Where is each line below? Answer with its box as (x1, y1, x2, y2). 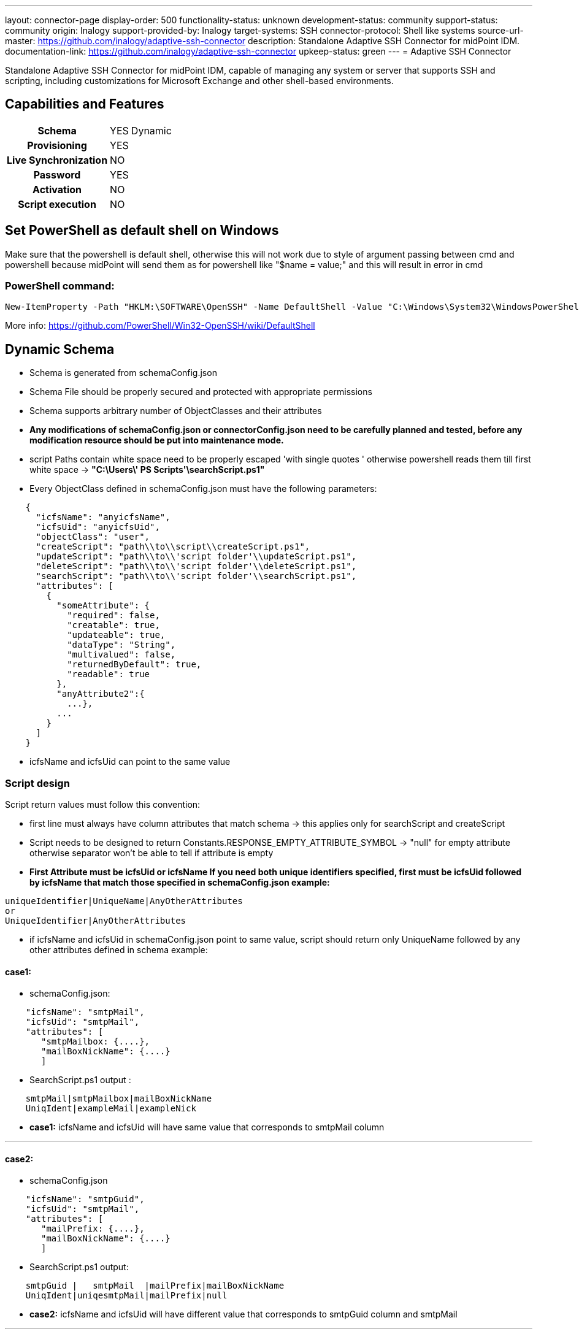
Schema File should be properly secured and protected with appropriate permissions (29, 386, 372, 397)
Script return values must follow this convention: (5, 799, 201, 810)
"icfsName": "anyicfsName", (36, 512, 171, 523)
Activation (33, 183, 82, 196)
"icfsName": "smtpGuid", (25, 1194, 145, 1205)
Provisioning (27, 139, 87, 151)
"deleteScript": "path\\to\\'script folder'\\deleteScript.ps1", (36, 561, 357, 572)
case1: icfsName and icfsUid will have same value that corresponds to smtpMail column (29, 1122, 385, 1133)
